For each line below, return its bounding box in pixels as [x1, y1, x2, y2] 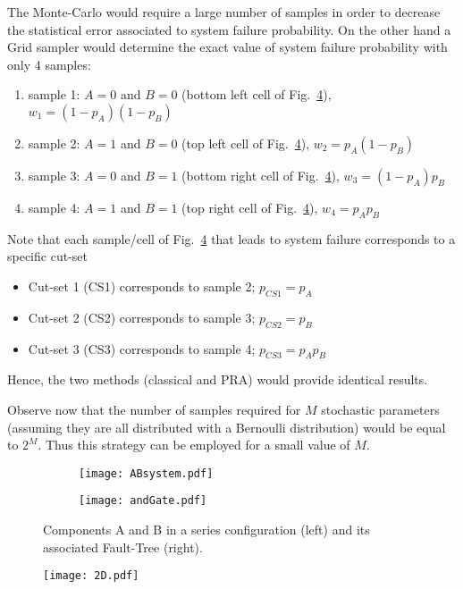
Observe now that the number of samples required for [7, 400, 301, 418]
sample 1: [28, 85, 80, 104]
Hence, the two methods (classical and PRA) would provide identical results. [7, 370, 428, 389]
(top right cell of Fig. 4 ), [181, 198, 318, 216]
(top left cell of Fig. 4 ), [181, 133, 310, 152]
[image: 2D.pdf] [43, 569, 139, 583]
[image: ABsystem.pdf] [79, 467, 214, 480]
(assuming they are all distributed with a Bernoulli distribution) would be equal [7, 417, 446, 436]
